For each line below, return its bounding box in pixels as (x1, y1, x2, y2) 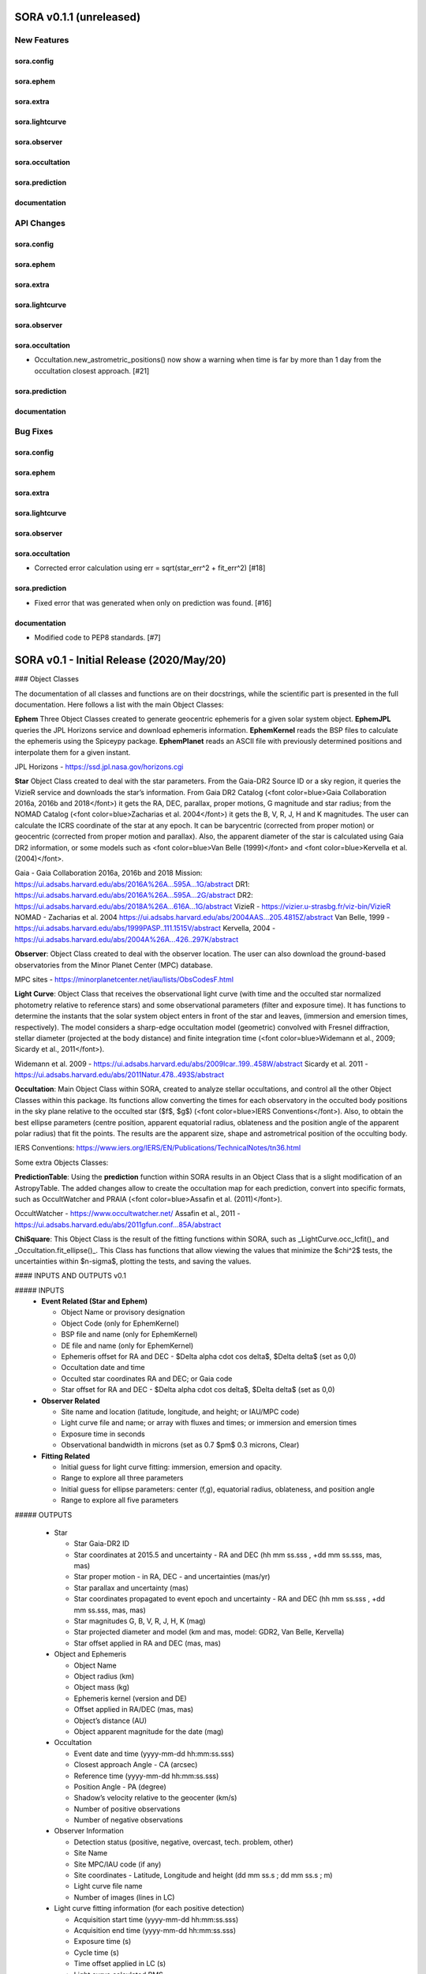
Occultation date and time (61, 1363, 145, 1372)
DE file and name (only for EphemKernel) (61, 1341, 194, 1350)
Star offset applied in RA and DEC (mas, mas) (73, 1638, 221, 1648)
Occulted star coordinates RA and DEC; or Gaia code (61, 1374, 233, 1383)
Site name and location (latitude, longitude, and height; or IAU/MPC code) (61, 1407, 300, 1417)
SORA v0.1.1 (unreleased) (14, 10, 141, 24)
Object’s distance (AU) (73, 1716, 148, 1725)
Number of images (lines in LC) (73, 1892, 175, 1902)
